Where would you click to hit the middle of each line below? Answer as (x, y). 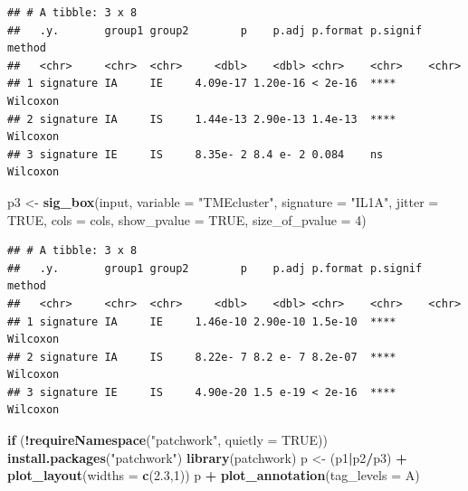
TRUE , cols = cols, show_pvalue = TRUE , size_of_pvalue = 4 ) (187, 219)
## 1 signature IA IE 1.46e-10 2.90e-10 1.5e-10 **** (202, 321)
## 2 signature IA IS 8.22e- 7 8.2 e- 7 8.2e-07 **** (202, 357)
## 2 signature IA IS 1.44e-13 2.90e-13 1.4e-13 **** (202, 119)
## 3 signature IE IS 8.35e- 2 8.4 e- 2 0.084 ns (196, 154)
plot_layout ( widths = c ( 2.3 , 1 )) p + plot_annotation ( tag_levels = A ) (214, 475)
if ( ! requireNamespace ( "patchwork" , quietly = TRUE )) (167, 440)
